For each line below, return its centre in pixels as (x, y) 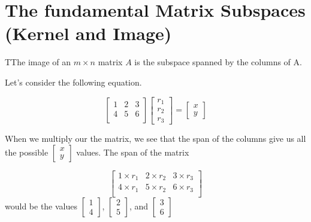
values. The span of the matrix (133, 152)
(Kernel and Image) (88, 33)
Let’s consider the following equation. (73, 82)
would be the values (41, 206)
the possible (27, 152)
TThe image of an (38, 62)
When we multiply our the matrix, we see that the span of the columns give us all (155, 138)
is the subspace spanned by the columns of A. (218, 62)
